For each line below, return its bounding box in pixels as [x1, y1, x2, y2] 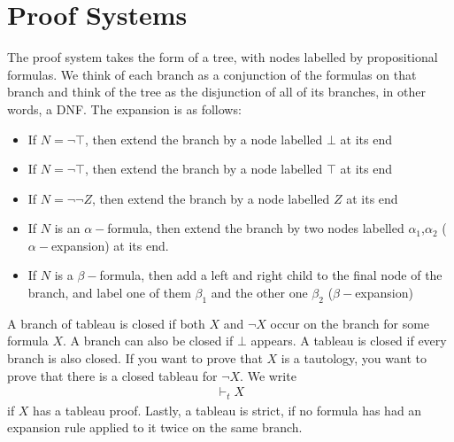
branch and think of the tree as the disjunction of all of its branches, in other [7, 82, 427, 101]
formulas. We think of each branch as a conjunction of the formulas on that [7, 65, 417, 83]
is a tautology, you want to [281, 349, 427, 368]
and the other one [211, 283, 308, 302]
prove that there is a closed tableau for [7, 366, 218, 384]
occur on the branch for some [270, 314, 430, 332]
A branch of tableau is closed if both [7, 314, 205, 332]
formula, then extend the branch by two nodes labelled [107, 219, 404, 237]
